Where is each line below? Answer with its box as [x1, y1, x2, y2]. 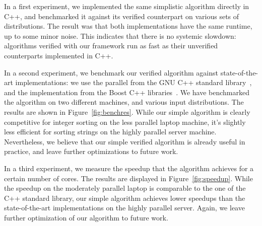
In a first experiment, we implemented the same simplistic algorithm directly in [4, 1, 249, 11]
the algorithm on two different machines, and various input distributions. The [4, 97, 244, 107]
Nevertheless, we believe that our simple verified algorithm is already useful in [4, 136, 245, 146]
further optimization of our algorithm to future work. [4, 212, 168, 222]
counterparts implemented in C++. [4, 50, 113, 60]
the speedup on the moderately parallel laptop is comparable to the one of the [4, 183, 246, 193]
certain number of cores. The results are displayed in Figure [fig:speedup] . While [4, 173, 253, 183]
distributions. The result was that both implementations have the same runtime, [4, 21, 252, 31]
